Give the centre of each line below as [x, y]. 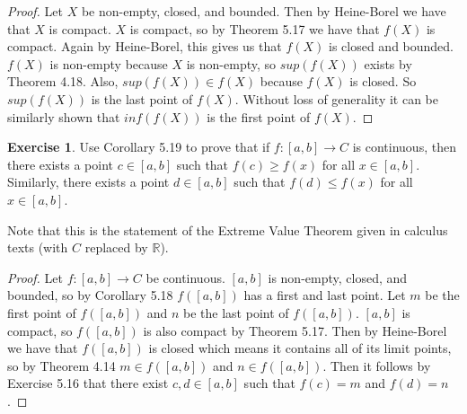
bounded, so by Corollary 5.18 [90, 295]
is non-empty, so [231, 63]
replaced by [116, 247]
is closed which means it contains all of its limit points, [300, 348]
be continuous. [185, 277]
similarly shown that [64, 116]
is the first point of [259, 116]
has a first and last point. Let [325, 295]
